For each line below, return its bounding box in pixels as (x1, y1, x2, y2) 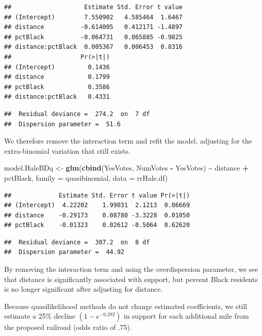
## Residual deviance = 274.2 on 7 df (4, 110, 150, 118)
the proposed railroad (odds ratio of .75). (4, 322, 132, 332)
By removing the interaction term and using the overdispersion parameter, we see (4, 264, 258, 274)
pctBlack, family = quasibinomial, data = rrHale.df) (4, 172, 168, 183)
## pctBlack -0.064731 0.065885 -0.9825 (4, 33, 183, 41)
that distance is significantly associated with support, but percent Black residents (4, 273, 258, 284)
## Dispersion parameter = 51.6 (4, 120, 121, 128)
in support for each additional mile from (124, 311, 249, 321)
